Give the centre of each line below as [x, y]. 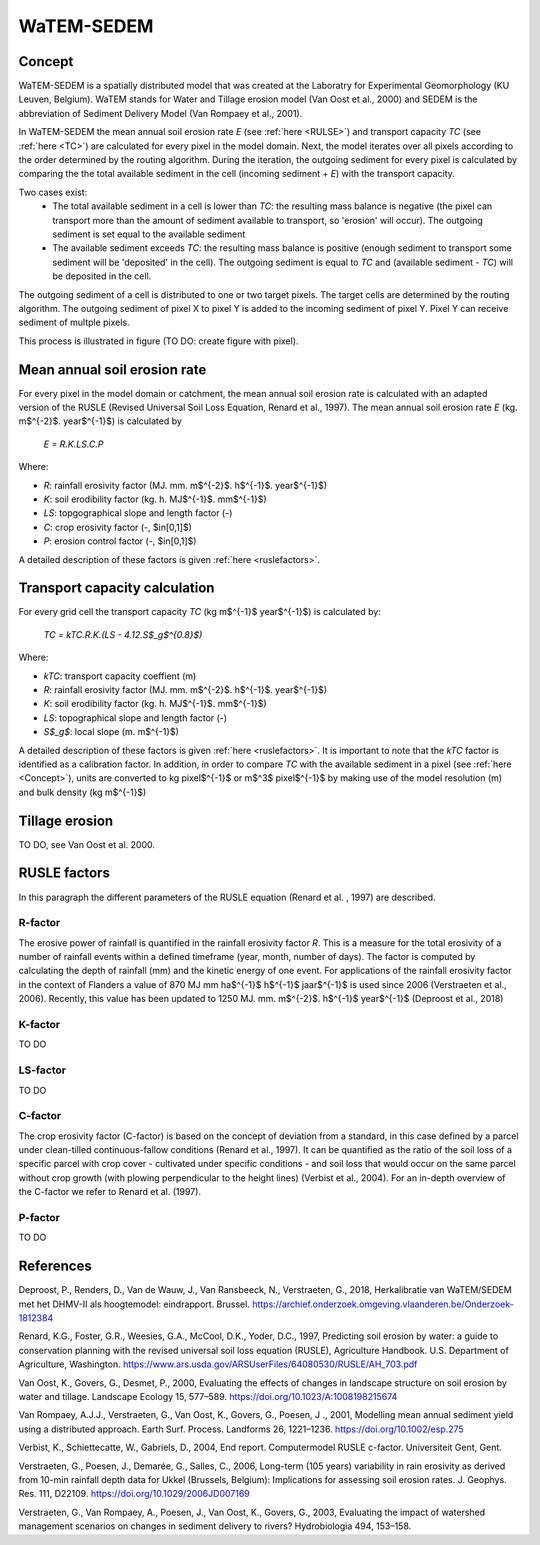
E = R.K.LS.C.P [73, 444]
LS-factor [42, 1070]
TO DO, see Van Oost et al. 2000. [86, 844]
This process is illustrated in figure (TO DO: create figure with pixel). [158, 341]
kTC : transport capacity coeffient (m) [120, 676]
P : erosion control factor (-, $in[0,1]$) [120, 541]
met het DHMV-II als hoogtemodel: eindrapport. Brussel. [134, 1304]
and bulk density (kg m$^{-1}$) [82, 792]
